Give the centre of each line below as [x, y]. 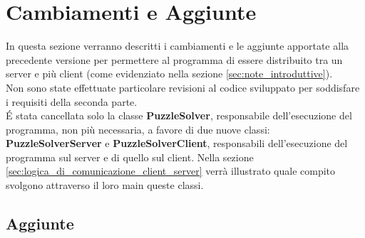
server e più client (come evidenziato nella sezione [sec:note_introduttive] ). [169, 74]
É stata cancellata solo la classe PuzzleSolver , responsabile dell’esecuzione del [179, 115]
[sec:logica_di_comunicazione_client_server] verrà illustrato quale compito [171, 171]
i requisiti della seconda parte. [72, 101]
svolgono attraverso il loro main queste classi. [105, 185]
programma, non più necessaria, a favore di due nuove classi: [138, 129]
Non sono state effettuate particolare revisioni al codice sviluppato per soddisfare [183, 87]
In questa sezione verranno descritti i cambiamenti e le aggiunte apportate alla [178, 46]
